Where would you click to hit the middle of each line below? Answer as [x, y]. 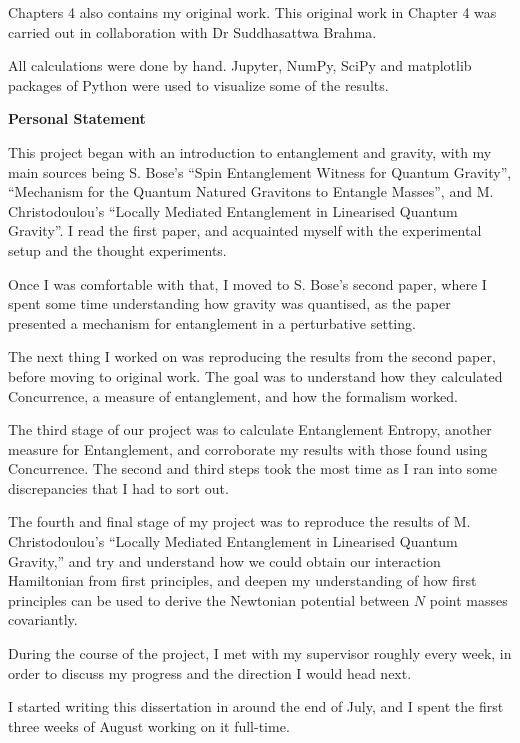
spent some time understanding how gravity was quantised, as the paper [229, 303]
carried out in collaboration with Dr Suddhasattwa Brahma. [192, 31]
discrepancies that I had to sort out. [118, 487]
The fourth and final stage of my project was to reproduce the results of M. [239, 521]
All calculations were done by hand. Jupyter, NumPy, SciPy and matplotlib [240, 65]
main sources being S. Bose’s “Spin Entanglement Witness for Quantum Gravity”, [260, 171]
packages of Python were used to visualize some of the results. [198, 84]
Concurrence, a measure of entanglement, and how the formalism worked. [233, 395]
